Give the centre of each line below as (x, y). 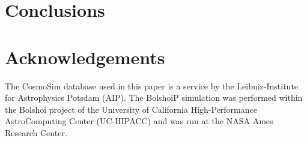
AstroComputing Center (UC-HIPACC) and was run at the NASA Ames (139, 121)
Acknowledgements (85, 57)
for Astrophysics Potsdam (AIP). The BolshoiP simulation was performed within (154, 97)
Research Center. (36, 132)
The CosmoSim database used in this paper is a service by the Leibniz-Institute (152, 85)
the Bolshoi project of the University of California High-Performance (131, 109)
